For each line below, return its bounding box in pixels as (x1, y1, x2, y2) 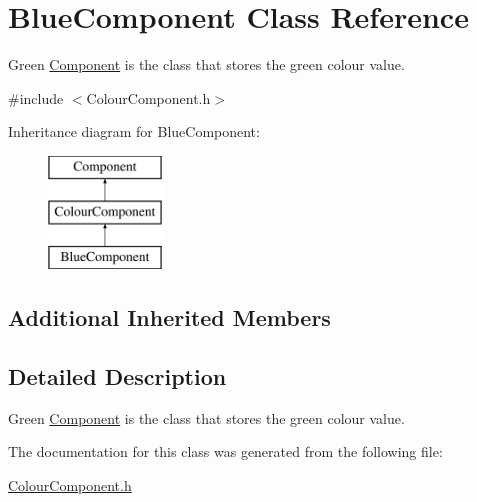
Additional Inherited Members (8, 302, 331, 333)
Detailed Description (8, 361, 227, 392)
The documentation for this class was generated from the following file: (8, 441, 443, 462)
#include (8, 87, 64, 108)
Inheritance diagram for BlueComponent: (8, 121, 260, 142)
